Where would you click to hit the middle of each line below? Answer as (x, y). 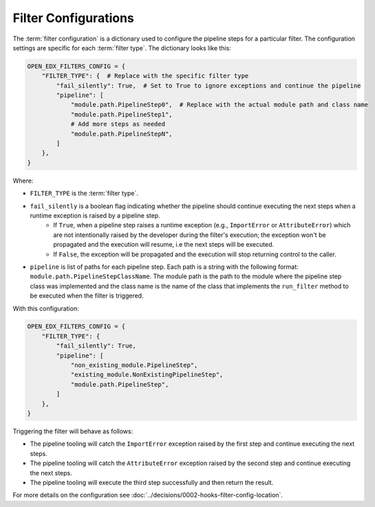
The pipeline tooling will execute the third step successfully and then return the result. (152, 482)
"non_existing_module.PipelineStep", (134, 365)
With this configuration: (46, 308)
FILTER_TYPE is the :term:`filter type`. (84, 194)
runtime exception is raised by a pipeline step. (95, 215)
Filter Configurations (73, 18)
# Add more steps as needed (118, 124)
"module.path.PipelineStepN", (121, 134)
